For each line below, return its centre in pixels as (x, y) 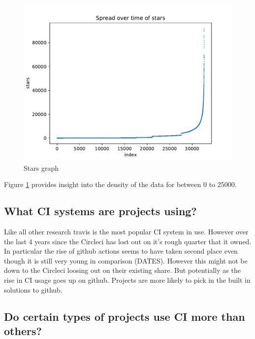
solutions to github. (33, 289)
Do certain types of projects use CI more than (125, 316)
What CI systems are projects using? (100, 211)
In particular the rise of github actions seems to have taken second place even (121, 251)
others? (23, 330)
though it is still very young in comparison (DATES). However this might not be (126, 260)
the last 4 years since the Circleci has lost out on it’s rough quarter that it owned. (128, 241)
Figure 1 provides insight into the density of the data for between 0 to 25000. (120, 184)
